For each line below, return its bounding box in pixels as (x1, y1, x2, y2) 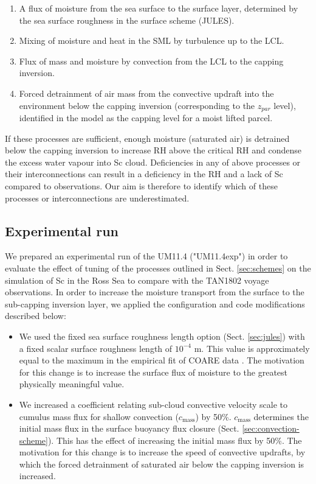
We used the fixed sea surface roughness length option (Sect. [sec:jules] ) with (19, 329, 305, 342)
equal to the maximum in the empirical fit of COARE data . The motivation (19, 354, 304, 367)
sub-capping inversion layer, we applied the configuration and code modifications (5, 297, 305, 310)
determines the (253, 410, 309, 423)
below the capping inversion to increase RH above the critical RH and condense (5, 144, 301, 156)
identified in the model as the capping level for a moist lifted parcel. (19, 111, 273, 124)
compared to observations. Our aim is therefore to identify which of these (5, 179, 278, 192)
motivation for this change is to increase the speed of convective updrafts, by (19, 446, 306, 458)
